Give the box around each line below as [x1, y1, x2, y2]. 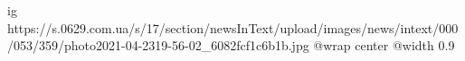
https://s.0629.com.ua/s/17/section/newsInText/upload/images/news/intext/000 [7, 18, 459, 37]
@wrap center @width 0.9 [313, 36, 455, 55]
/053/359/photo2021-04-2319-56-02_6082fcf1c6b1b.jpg [7, 36, 309, 55]
